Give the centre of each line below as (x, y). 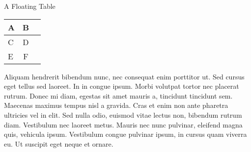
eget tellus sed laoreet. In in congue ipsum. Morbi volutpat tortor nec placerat (122, 86)
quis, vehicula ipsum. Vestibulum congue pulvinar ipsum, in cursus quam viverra (125, 134)
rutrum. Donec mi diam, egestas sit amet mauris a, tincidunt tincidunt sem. (118, 95)
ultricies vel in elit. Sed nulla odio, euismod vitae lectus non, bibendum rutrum (123, 114)
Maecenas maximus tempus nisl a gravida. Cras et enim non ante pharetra (116, 105)
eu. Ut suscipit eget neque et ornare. (59, 143)
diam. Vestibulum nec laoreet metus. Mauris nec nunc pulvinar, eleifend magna (123, 124)
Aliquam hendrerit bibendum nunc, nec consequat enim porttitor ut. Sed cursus (124, 76)
